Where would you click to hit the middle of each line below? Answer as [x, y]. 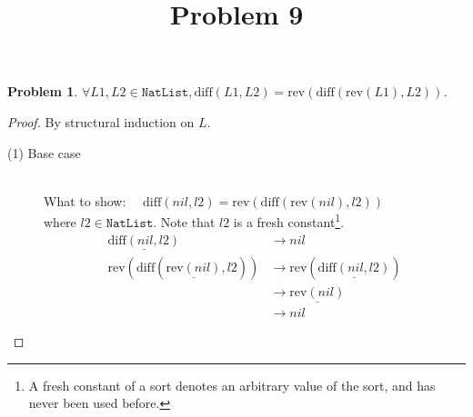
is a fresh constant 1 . [289, 220]
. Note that [184, 222]
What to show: [85, 200]
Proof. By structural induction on [101, 121]
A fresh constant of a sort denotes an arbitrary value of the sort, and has [232, 385]
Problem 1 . [43, 91]
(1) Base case [44, 152]
